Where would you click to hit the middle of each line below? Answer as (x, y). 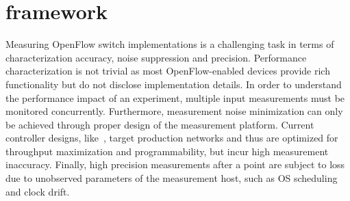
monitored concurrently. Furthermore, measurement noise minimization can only (174, 111)
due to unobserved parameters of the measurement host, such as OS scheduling (172, 178)
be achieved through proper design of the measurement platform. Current (160, 124)
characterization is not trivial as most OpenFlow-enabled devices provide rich (168, 71)
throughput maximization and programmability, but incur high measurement (167, 151)
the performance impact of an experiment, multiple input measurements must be (175, 97)
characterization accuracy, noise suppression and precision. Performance (156, 57)
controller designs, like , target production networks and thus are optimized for (172, 138)
